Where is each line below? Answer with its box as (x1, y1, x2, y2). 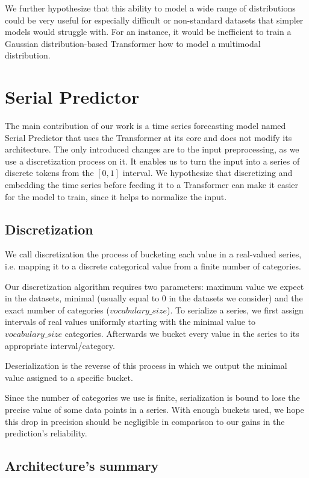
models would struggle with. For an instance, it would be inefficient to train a (5, 25, 292, 38)
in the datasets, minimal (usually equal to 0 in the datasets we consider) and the (5, 292, 303, 304)
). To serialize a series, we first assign (167, 303, 304, 316)
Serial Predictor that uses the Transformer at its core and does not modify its (5, 131, 292, 143)
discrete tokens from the (5, 166, 94, 179)
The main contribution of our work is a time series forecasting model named (5, 119, 286, 132)
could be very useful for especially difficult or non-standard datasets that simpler (5, 13, 304, 26)
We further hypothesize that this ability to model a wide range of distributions (5, 2, 296, 14)
